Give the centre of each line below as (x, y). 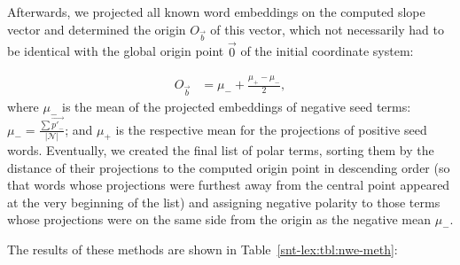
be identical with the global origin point (116, 51)
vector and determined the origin (97, 29)
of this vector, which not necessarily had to (327, 29)
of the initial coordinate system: (327, 51)
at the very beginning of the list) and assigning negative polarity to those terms (224, 202)
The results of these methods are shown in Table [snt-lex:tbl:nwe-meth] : (203, 249)
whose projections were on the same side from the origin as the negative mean (219, 219)
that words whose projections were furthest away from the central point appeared (229, 185)
